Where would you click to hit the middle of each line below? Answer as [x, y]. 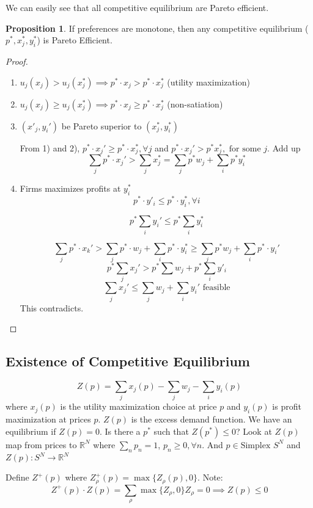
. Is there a [120, 431]
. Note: [210, 477]
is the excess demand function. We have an [212, 419]
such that [171, 431]
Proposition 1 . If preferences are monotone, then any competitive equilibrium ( [157, 28]
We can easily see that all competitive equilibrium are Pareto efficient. [137, 7]
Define [17, 477]
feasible [216, 288]
